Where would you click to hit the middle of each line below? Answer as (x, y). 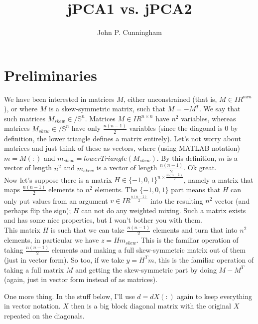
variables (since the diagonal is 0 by (184, 128)
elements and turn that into (195, 230)
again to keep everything (215, 296)
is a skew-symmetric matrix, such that (107, 109)
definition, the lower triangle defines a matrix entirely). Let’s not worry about (123, 138)
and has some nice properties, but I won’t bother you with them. (103, 220)
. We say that (220, 109)
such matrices (25, 118)
